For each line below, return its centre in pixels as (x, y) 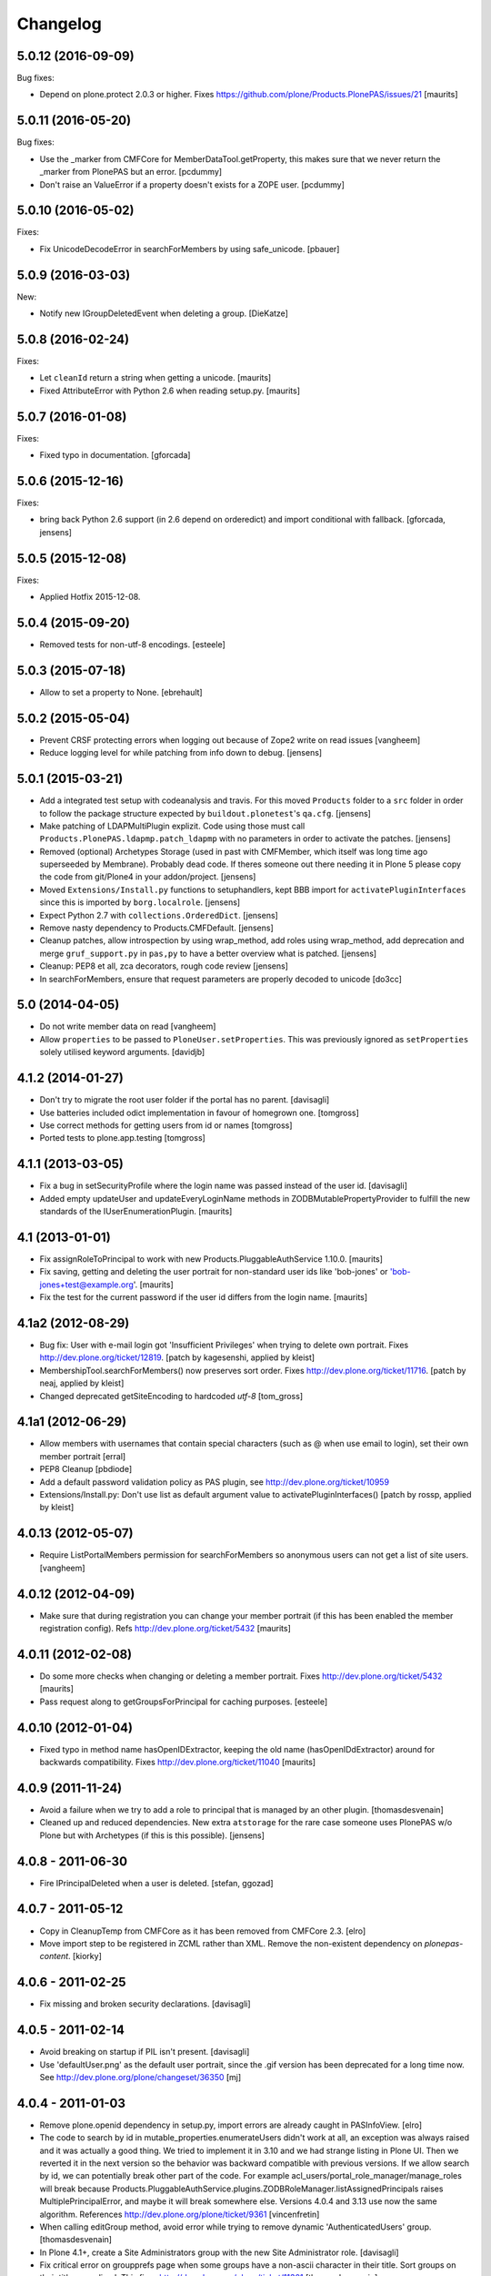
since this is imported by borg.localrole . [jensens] (140, 902)
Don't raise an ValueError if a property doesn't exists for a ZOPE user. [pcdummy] (192, 184)
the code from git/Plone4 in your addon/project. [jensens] (148, 877)
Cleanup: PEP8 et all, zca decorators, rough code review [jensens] (164, 966)
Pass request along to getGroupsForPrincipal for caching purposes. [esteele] (184, 1702)
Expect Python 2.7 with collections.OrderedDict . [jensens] (159, 915)
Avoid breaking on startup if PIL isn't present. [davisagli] (145, 2052)
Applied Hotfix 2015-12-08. (90, 597)
